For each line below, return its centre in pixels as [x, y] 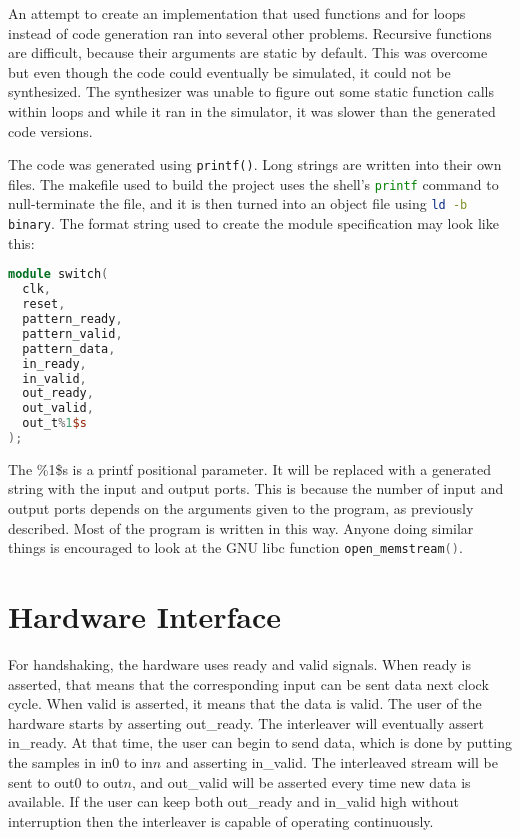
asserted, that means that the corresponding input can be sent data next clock [248, 683]
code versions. [50, 130]
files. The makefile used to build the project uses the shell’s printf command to [253, 183]
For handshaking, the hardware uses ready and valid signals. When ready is [239, 664]
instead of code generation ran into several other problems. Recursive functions [250, 32]
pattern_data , [69, 348]
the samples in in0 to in [80, 762]
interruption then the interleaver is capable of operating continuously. [221, 820]
